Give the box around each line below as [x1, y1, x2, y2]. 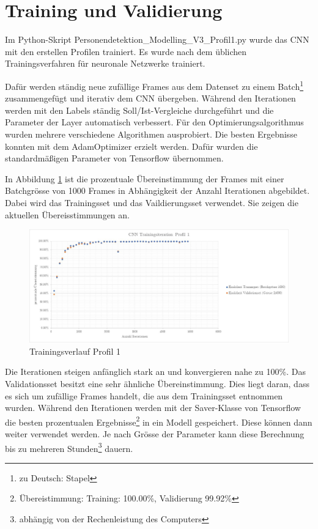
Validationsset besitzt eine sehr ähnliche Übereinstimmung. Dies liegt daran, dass [5, 377, 309, 390]
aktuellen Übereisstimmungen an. [5, 208, 130, 221]
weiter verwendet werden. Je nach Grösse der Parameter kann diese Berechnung [5, 427, 305, 440]
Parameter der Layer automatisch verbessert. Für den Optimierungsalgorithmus [5, 116, 304, 128]
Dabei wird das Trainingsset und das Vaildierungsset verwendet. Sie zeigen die [5, 196, 298, 209]
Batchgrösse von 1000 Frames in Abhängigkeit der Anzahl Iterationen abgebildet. [5, 184, 310, 197]
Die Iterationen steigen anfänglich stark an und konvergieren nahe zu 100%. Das [5, 365, 306, 378]
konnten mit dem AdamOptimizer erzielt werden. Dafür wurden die [5, 139, 258, 152]
